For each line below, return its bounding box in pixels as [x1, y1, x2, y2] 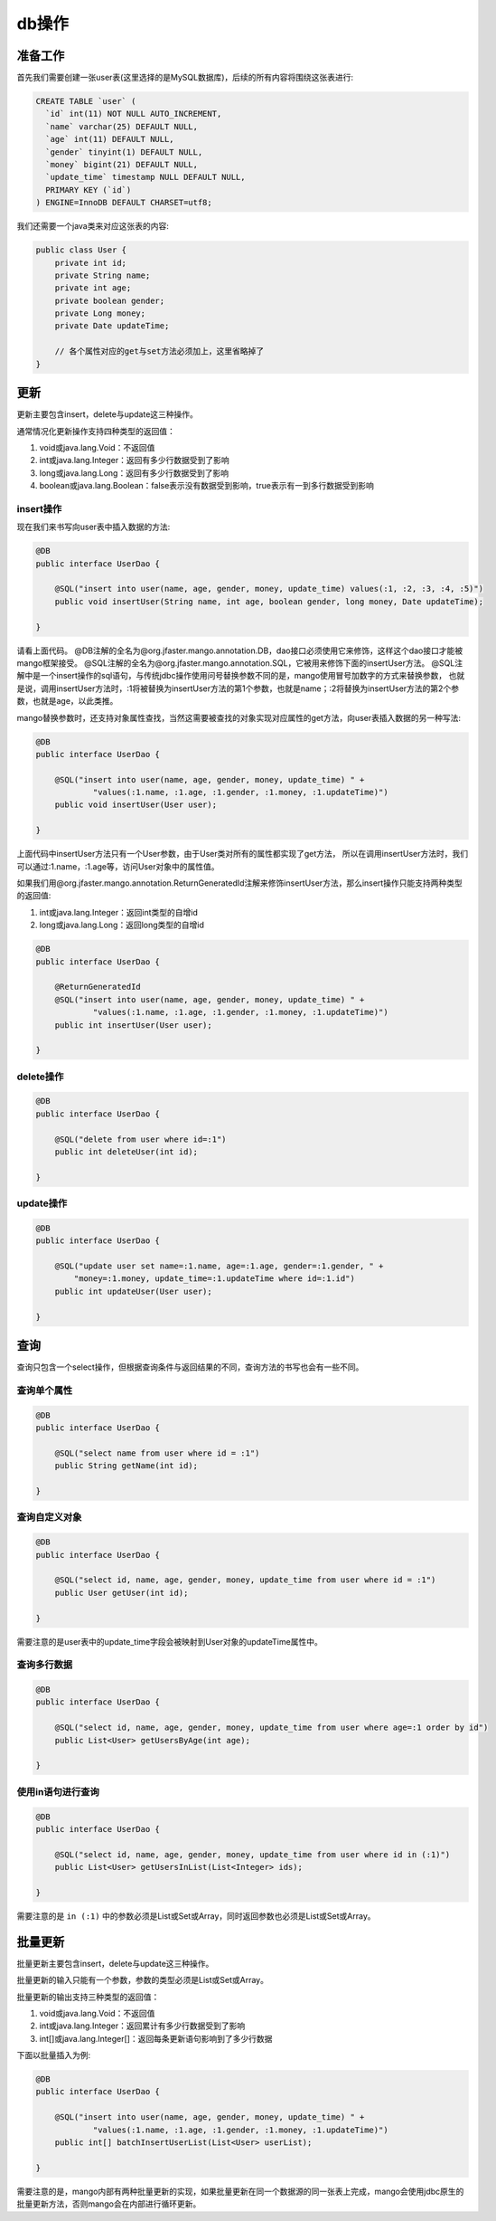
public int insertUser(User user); [54, 1020, 212, 1030]
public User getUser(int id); [54, 1588, 189, 1598]
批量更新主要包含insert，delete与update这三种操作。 [16, 1958, 214, 1969]
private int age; [54, 283, 132, 293]
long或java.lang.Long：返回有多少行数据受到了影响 [39, 467, 229, 479]
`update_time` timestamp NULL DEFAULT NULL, [45, 172, 246, 183]
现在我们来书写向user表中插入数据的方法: [16, 521, 171, 533]
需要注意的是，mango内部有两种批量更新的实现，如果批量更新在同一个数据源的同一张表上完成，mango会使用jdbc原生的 [16, 2186, 464, 2197]
